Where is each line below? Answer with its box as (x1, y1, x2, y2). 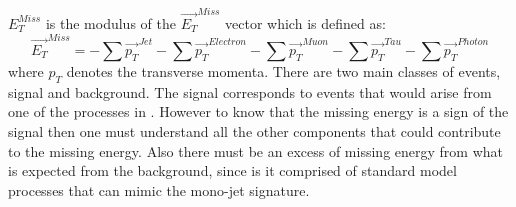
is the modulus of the (45, 12, 176, 33)
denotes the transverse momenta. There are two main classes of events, (66, 61, 501, 82)
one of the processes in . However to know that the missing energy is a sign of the (8, 101, 509, 122)
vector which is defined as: (225, 12, 386, 33)
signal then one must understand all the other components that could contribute (8, 121, 501, 142)
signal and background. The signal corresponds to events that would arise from (8, 81, 492, 102)
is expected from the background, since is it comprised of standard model (8, 160, 457, 181)
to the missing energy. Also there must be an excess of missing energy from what (8, 140, 503, 161)
